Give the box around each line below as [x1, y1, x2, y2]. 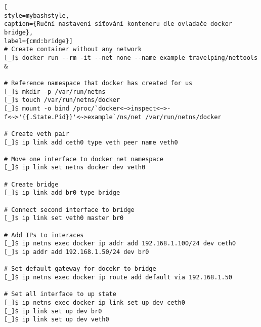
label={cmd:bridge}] [4, 37, 73, 45]
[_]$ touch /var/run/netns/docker [4, 96, 120, 104]
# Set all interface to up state [4, 290, 116, 298]
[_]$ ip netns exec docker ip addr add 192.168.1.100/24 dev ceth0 [4, 240, 236, 247]
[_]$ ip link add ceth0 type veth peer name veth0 [4, 138, 178, 146]
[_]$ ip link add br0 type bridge [4, 189, 120, 197]
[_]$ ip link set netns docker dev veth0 [4, 164, 146, 171]
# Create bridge [4, 180, 59, 188]
